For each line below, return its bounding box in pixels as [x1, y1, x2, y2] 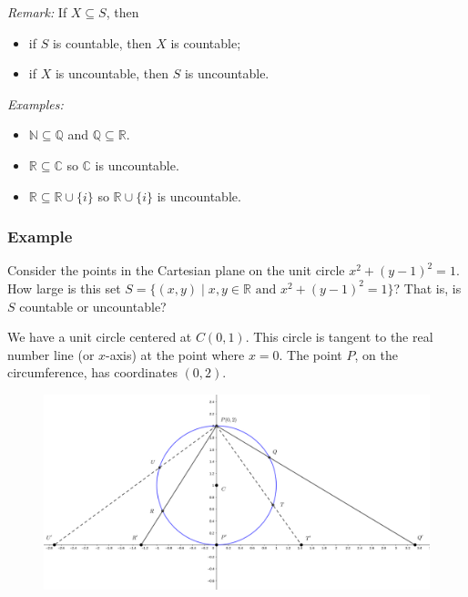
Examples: [7, 94, 64, 113]
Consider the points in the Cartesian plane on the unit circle [7, 261, 345, 280]
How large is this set [7, 278, 121, 297]
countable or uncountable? [19, 296, 167, 315]
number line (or [7, 345, 95, 364]
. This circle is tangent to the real [245, 327, 433, 346]
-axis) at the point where [106, 345, 245, 364]
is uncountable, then [55, 64, 169, 83]
